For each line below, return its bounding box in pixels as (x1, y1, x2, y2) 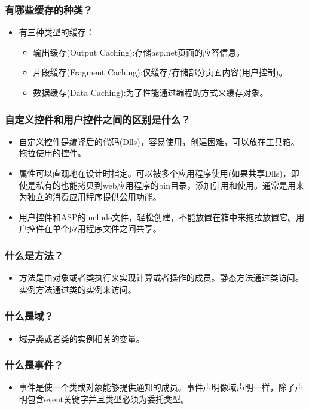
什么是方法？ (5, 247, 64, 262)
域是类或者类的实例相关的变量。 (19, 332, 145, 344)
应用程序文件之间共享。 (69, 222, 161, 235)
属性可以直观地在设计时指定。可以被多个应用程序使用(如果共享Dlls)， (19, 167, 291, 179)
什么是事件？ (5, 358, 64, 372)
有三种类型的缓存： (19, 26, 94, 38)
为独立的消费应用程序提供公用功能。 (19, 190, 161, 203)
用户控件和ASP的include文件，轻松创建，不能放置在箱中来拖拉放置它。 (19, 210, 296, 223)
